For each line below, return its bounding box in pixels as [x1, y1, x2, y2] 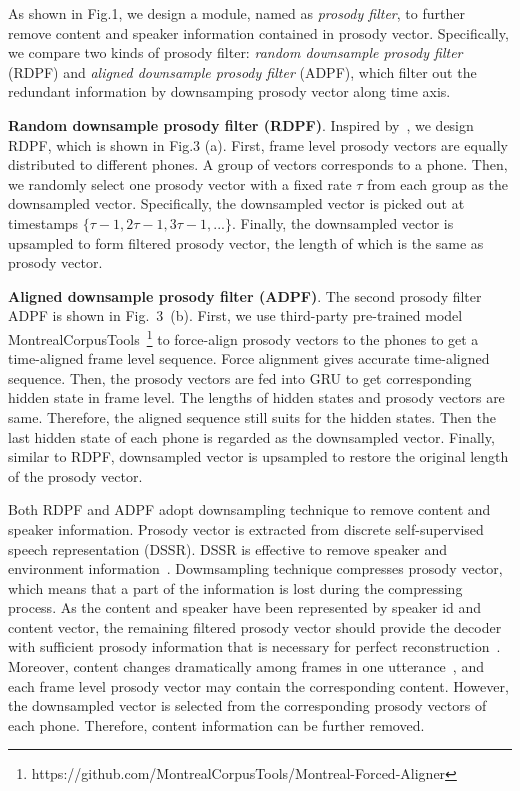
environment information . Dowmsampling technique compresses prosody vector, [8, 558, 503, 579]
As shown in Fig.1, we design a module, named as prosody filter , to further [8, 3, 465, 23]
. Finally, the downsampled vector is [231, 212, 454, 233]
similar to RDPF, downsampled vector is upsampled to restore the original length [8, 446, 509, 467]
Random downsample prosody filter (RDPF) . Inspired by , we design [8, 114, 474, 135]
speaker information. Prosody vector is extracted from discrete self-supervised [8, 518, 484, 539]
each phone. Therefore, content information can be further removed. [8, 714, 425, 735]
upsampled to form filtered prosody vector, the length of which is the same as [8, 232, 484, 253]
